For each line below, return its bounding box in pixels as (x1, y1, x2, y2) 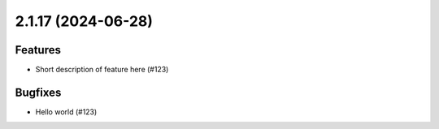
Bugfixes (15, 85, 62, 99)
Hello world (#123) (35, 106, 98, 117)
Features (15, 43, 61, 57)
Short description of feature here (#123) (35, 65, 169, 75)
